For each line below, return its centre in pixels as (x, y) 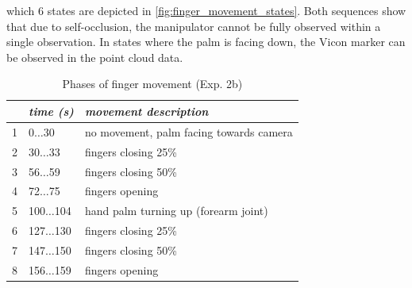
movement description (146, 111)
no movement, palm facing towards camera (189, 131)
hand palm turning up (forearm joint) (176, 211)
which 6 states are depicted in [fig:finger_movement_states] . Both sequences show (206, 10)
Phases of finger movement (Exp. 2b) (152, 84)
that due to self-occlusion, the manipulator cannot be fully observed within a (194, 26)
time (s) (51, 111)
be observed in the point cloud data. (95, 57)
